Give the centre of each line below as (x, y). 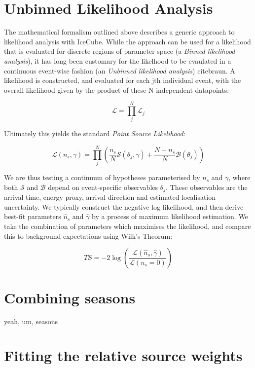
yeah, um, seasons (31, 321)
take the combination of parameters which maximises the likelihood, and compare (127, 226)
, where (239, 177)
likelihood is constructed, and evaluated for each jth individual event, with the (123, 80)
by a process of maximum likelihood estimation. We (170, 216)
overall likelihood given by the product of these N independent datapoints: (117, 90)
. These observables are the (207, 187)
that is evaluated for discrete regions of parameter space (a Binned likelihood (120, 51)
